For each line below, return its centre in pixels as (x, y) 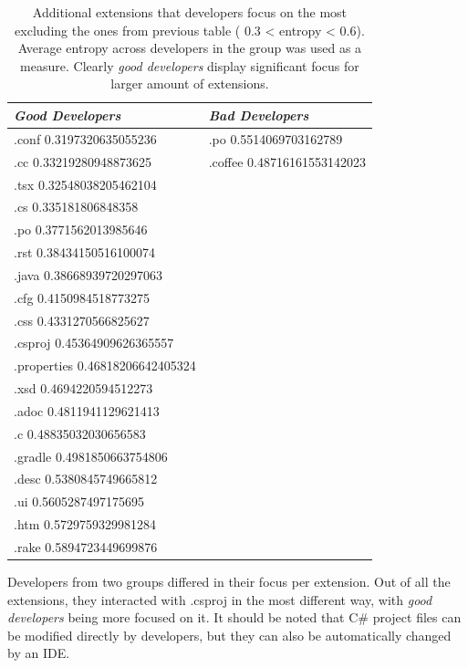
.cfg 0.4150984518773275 (82, 297)
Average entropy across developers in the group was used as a (190, 48)
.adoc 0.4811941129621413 (87, 410)
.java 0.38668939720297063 (88, 274)
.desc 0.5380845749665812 (86, 479)
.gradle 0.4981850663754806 (91, 456)
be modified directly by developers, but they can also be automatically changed (229, 635)
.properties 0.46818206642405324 (105, 365)
